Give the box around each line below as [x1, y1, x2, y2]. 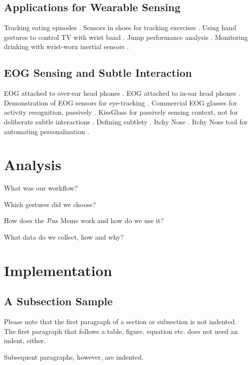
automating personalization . [4, 126, 89, 136]
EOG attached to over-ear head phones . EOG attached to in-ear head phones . [4, 88, 240, 98]
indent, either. [4, 335, 46, 346]
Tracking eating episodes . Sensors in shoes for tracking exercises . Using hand [4, 22, 236, 33]
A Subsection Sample [4, 294, 113, 309]
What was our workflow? [4, 183, 78, 193]
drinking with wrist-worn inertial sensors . [4, 41, 129, 52]
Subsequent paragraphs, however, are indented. [4, 352, 144, 362]
